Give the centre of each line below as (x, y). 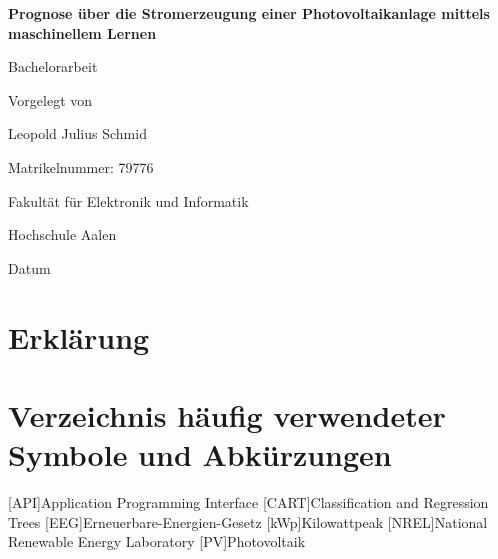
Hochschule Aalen (62, 234)
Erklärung (79, 336)
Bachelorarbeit (53, 66)
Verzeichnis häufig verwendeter (227, 414)
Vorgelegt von (50, 99)
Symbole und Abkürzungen (200, 454)
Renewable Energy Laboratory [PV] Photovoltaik (157, 541)
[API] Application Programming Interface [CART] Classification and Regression (248, 502)
